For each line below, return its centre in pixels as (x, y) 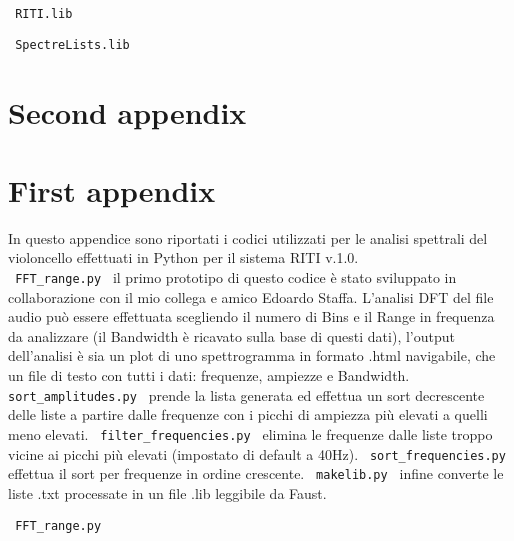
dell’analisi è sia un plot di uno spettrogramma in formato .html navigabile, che (252, 355)
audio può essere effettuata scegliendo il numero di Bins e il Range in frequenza (251, 316)
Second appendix (127, 111)
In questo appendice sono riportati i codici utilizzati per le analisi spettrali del (248, 237)
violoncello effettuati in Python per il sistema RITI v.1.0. (183, 257)
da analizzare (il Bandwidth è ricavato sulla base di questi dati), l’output (231, 335)
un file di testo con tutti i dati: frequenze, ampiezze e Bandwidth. (209, 375)
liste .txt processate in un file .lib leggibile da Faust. (167, 492)
